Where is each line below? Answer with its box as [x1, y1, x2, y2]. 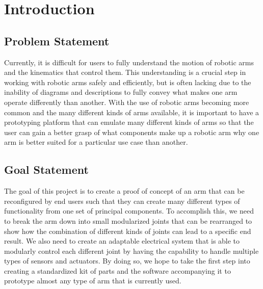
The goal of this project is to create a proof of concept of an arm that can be [4, 186, 245, 196]
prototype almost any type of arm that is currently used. [4, 275, 181, 286]
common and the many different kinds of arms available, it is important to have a [4, 107, 259, 117]
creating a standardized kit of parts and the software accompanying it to [4, 265, 231, 276]
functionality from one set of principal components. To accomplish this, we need [4, 205, 254, 216]
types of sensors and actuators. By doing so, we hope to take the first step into [4, 255, 250, 266]
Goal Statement [4, 162, 89, 177]
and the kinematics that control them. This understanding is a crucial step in [4, 67, 246, 77]
